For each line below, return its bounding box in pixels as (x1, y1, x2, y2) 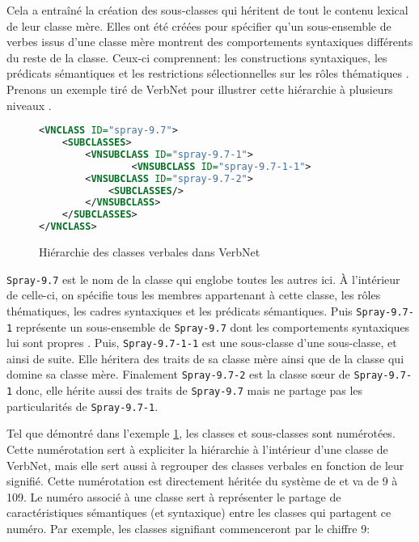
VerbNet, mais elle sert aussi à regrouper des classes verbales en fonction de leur (6, 456, 404, 473)
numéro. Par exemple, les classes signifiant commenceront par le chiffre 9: (6, 519, 370, 536)
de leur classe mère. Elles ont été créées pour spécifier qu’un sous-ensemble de (6, 17, 391, 34)
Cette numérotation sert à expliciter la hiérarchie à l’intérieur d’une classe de (6, 441, 388, 457)
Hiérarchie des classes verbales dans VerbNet (39, 243, 260, 260)
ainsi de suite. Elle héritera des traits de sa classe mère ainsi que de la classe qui (6, 349, 404, 366)
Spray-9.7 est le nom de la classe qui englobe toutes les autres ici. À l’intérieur (6, 270, 400, 287)
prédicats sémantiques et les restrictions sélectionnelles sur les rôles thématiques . (6, 65, 409, 82)
